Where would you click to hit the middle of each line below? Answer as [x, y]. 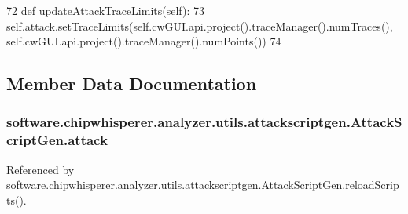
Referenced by [40, 169]
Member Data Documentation [132, 83]
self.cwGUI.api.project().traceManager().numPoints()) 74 [144, 41]
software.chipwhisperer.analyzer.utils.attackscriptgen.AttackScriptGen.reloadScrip [203, 185]
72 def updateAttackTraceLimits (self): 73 [106, 10]
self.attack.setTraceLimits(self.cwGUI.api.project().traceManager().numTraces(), [200, 25]
